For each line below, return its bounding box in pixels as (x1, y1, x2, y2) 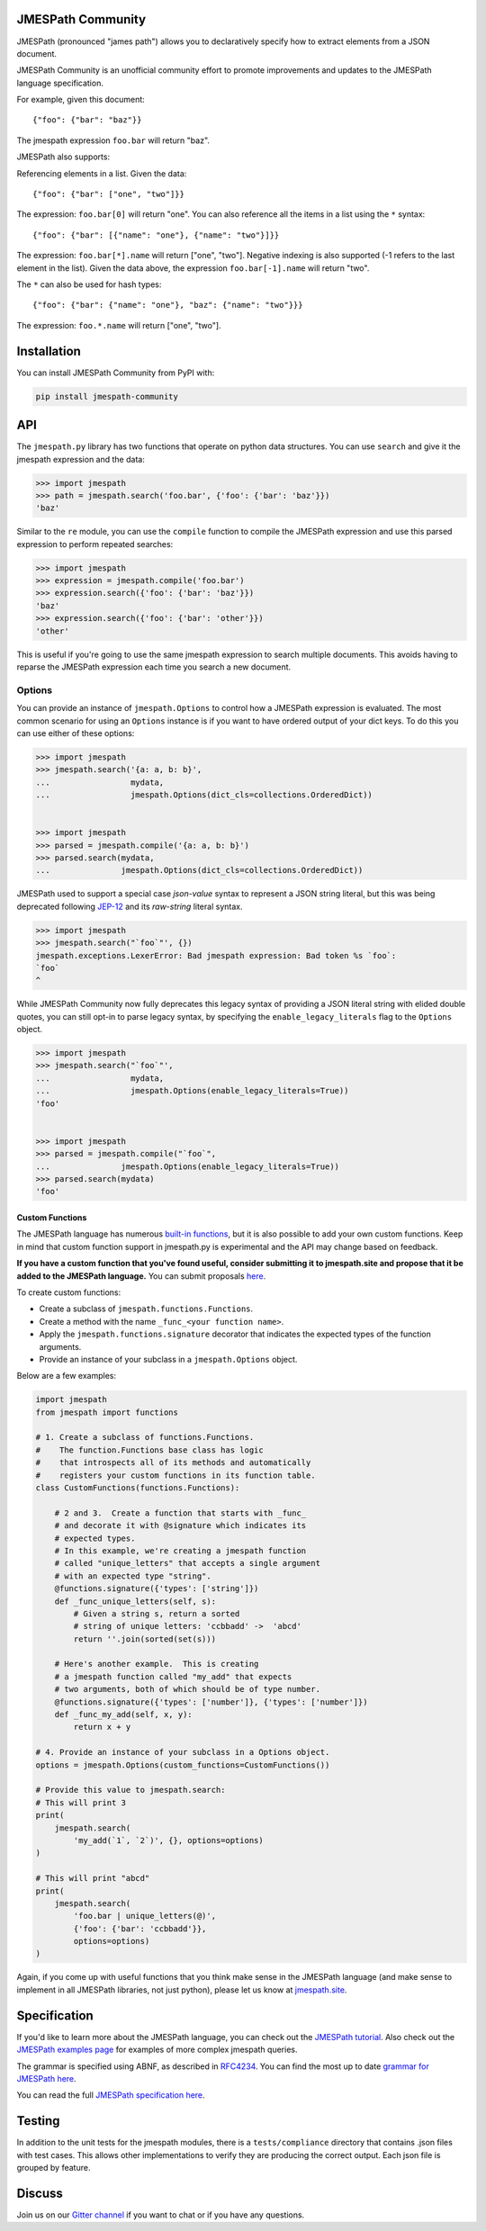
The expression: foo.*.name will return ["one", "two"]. (16, 319, 221, 330)
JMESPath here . (16, 2073, 76, 2083)
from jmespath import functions (35, 1407, 179, 1417)
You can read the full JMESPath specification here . (16, 2090, 206, 2101)
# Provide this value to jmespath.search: (35, 1785, 226, 1795)
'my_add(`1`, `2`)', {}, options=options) (73, 1835, 265, 1845)
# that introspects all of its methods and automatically (35, 1458, 311, 1468)
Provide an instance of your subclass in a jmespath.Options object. (39, 1354, 298, 1364)
